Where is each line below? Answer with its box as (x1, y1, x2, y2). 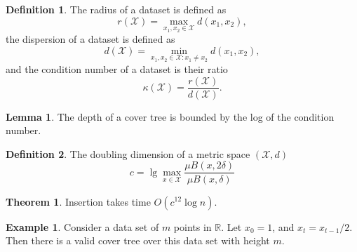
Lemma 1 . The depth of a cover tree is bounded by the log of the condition (6, 109, 335, 124)
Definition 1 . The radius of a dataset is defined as (6, 2, 227, 16)
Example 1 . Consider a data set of (6, 219, 159, 234)
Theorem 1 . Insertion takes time (6, 194, 151, 208)
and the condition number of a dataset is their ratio (6, 62, 228, 77)
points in (173, 219, 212, 234)
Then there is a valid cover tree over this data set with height (6, 233, 270, 248)
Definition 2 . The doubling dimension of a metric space (6, 146, 250, 161)
